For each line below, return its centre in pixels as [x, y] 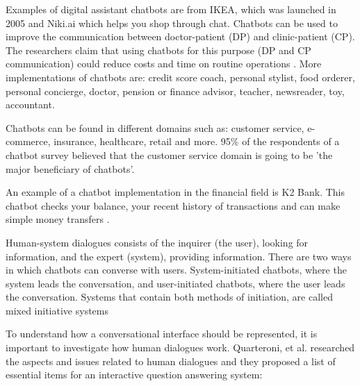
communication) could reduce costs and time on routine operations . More [164, 64]
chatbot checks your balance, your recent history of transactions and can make [173, 205]
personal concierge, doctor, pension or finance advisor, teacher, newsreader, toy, [175, 91]
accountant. [30, 104]
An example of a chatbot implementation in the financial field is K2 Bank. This [175, 192]
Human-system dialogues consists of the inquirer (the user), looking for [157, 242]
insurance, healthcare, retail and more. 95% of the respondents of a [197, 141]
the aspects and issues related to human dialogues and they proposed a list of [171, 361]
